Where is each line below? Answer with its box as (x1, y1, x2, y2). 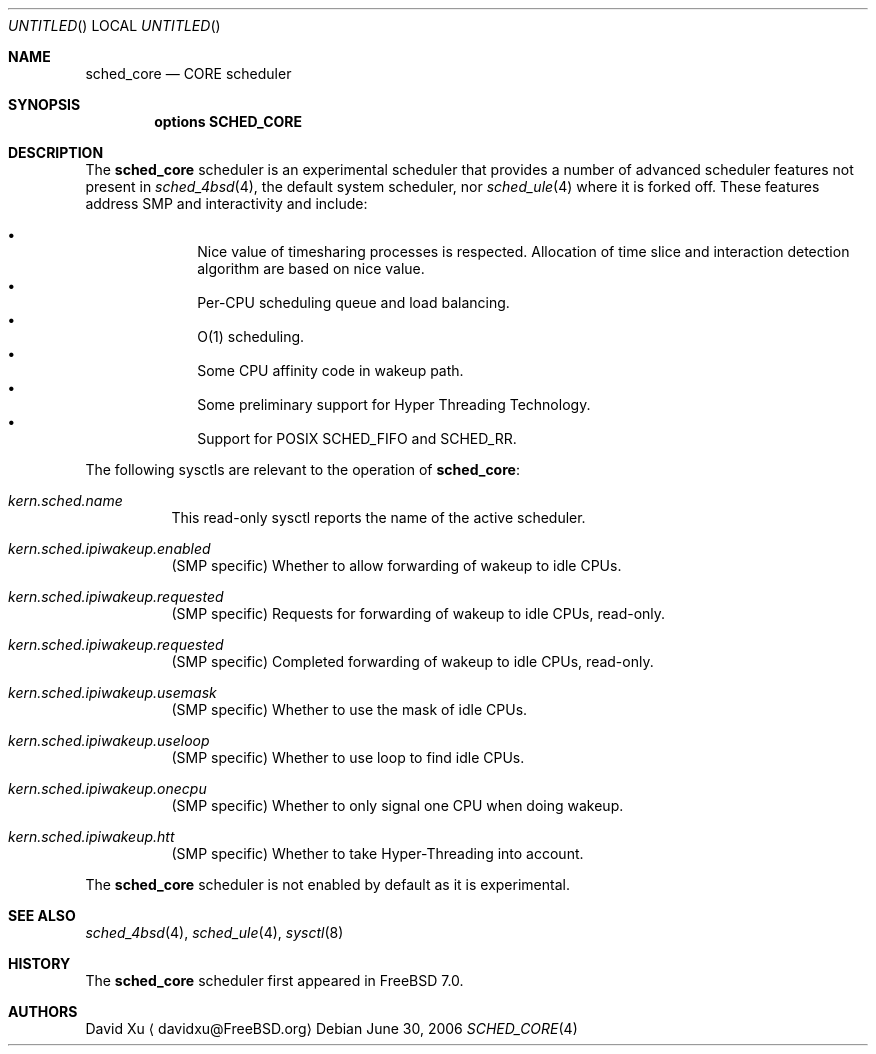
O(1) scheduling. (197, 328, 305, 345)
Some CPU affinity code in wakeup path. (197, 362, 464, 379)
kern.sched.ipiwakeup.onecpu (8, 780, 207, 797)
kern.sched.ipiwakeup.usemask (8, 684, 217, 701)
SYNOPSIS (8, 96, 81, 113)
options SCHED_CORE (154, 113, 302, 130)
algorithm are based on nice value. (197, 260, 425, 277)
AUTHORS (8, 1003, 78, 1020)
